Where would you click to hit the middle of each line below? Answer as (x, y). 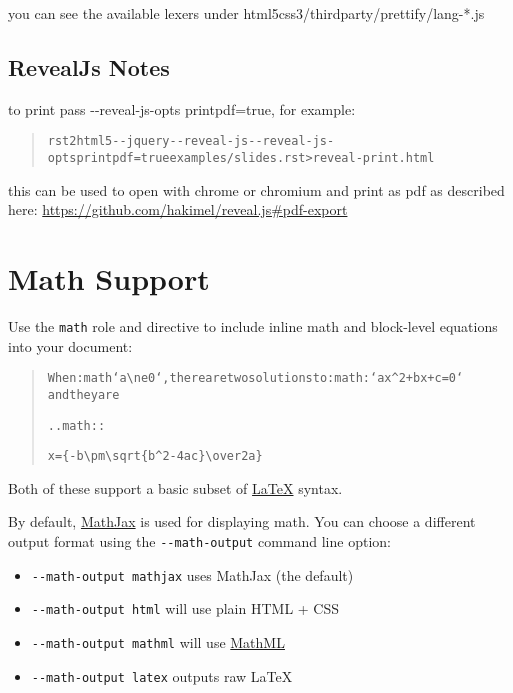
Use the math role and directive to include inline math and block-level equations (253, 326)
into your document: (70, 345)
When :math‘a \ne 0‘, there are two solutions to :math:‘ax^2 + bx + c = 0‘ (255, 378)
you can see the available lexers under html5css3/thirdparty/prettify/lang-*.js (246, 13)
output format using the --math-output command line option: (199, 541)
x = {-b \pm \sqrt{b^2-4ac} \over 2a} (155, 456)
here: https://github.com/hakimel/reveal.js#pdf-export (178, 209)
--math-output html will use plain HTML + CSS (185, 608)
